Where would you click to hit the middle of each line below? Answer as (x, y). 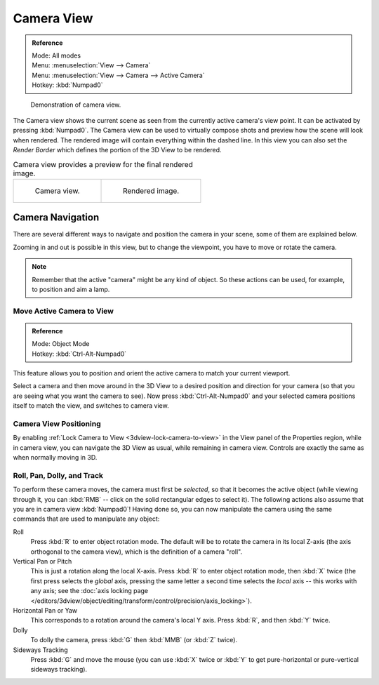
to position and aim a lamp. (71, 289)
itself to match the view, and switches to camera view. (91, 406)
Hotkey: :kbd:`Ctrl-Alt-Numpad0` (79, 354)
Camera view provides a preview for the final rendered (103, 164)
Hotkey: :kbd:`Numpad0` (67, 85)
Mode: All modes (56, 55)
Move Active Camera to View (64, 311)
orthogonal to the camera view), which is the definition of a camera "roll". (137, 552)
